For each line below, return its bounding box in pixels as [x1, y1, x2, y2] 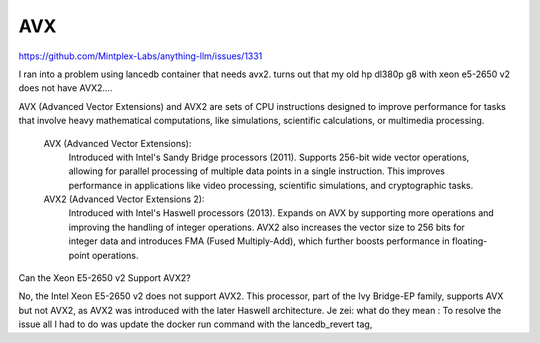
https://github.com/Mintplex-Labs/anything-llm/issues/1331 [18, 50, 263, 62]
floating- [451, 235, 488, 247]
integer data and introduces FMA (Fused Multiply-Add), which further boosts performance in [68, 235, 450, 247]
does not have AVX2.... [18, 82, 113, 94]
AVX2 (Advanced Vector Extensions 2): [43, 193, 205, 205]
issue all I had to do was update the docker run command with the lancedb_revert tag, [18, 318, 373, 330]
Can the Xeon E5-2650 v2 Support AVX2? [18, 272, 191, 284]
